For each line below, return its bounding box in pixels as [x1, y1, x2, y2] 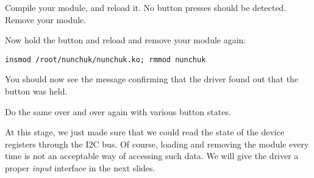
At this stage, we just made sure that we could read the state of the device [5, 126, 285, 138]
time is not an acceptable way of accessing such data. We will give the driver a [5, 149, 299, 162]
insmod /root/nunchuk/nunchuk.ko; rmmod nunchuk [5, 55, 206, 64]
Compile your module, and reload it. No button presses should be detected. [5, 1, 287, 13]
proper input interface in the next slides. [5, 162, 155, 174]
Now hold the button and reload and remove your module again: [5, 34, 246, 46]
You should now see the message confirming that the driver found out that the [5, 73, 299, 85]
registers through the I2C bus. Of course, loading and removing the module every [5, 137, 309, 150]
